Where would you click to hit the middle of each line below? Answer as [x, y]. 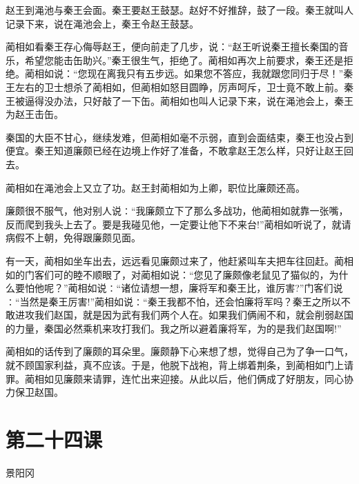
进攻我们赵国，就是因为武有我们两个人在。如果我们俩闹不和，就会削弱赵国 [184, 315]
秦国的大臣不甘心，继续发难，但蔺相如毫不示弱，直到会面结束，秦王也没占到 [179, 137]
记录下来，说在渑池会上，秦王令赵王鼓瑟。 [102, 23]
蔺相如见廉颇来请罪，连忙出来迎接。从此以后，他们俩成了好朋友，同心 [184, 378]
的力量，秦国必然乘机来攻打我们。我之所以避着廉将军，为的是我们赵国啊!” [174, 328]
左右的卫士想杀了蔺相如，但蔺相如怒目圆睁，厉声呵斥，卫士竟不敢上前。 [179, 87]
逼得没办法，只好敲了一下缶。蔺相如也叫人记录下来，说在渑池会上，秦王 [189, 100]
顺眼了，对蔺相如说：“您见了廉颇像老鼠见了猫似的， [211, 274]
